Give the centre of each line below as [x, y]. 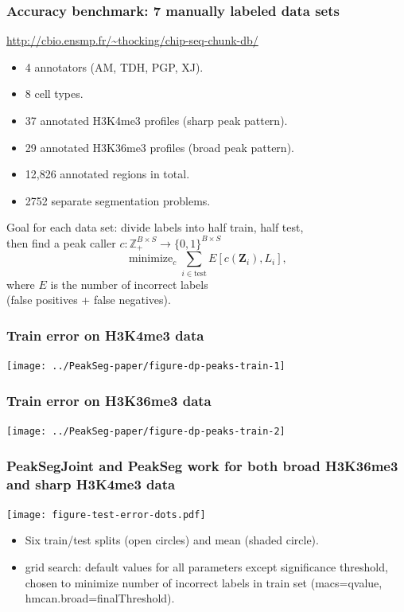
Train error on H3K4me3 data [105, 335]
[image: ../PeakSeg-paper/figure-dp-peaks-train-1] [146, 366]
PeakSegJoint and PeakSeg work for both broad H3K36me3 [202, 465]
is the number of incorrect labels [129, 284]
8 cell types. [54, 94]
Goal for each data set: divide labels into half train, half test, [155, 227]
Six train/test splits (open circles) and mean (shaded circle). [172, 540]
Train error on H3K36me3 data [109, 400]
